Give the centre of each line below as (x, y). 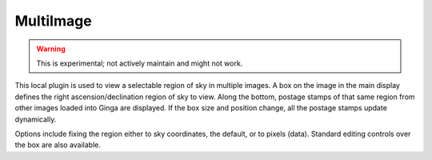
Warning (51, 49)
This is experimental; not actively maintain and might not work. (140, 63)
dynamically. (36, 119)
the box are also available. (58, 145)
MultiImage (53, 21)
